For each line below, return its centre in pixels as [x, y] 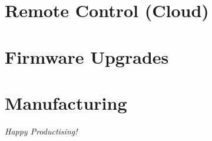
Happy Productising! [41, 131]
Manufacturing [66, 102]
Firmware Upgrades [87, 56]
